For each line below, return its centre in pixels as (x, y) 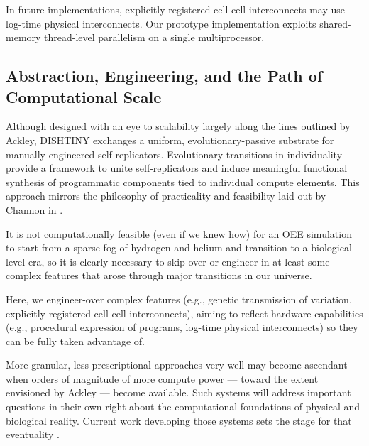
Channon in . (34, 209)
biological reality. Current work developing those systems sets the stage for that (179, 420)
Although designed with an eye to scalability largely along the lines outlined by (178, 126)
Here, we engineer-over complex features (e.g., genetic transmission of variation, (179, 299)
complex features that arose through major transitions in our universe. (159, 275)
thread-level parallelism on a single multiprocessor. (154, 37)
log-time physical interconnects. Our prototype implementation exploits (161, 23)
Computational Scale (84, 96)
